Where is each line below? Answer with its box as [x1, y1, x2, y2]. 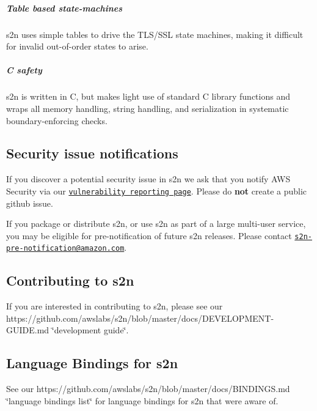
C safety [6, 64, 42, 76]
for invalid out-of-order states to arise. [6, 40, 148, 53]
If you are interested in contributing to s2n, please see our [6, 300, 223, 313]
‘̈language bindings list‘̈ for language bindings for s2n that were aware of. [6, 394, 279, 407]
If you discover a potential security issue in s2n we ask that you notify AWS [6, 172, 291, 185]
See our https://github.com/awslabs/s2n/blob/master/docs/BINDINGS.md [6, 382, 290, 395]
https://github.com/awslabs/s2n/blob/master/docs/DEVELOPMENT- [6, 311, 274, 324]
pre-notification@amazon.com [6, 244, 125, 253]
